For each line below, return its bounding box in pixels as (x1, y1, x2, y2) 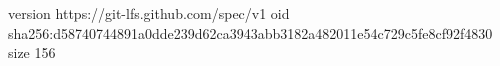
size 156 (8, 42, 56, 63)
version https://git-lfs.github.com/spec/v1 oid (8, 3, 290, 23)
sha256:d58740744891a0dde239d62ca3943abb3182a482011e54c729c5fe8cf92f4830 (8, 22, 493, 43)
